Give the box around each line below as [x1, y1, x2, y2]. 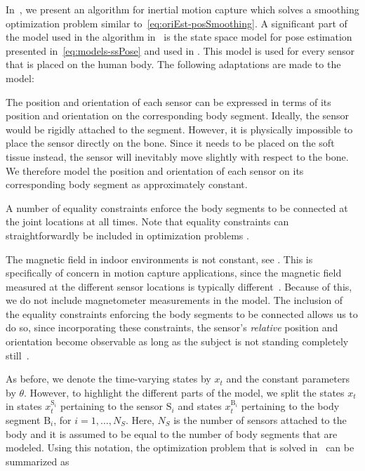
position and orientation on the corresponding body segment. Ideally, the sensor [6, 108, 350, 123]
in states [6, 399, 42, 413]
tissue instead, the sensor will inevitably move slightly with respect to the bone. [6, 149, 349, 164]
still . [6, 347, 29, 362]
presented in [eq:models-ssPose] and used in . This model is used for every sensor [6, 43, 355, 58]
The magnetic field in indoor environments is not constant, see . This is [6, 251, 313, 266]
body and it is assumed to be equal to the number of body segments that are [6, 426, 338, 441]
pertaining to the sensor [60, 399, 164, 413]
